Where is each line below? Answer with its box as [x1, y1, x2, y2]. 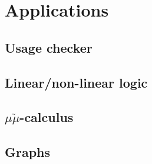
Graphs [5, 143, 51, 161]
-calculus [19, 108, 74, 126]
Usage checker [5, 38, 92, 56]
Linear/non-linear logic [5, 73, 148, 91]
